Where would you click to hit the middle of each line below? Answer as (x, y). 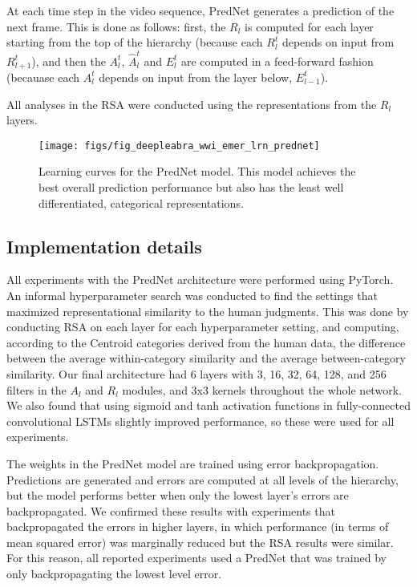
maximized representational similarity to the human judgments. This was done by (208, 311)
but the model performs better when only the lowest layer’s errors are (178, 495)
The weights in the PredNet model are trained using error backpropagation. (193, 463)
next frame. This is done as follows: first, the (116, 26)
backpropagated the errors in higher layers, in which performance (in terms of (198, 526)
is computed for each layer (309, 26)
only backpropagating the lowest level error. (114, 574)
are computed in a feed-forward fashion (277, 61)
